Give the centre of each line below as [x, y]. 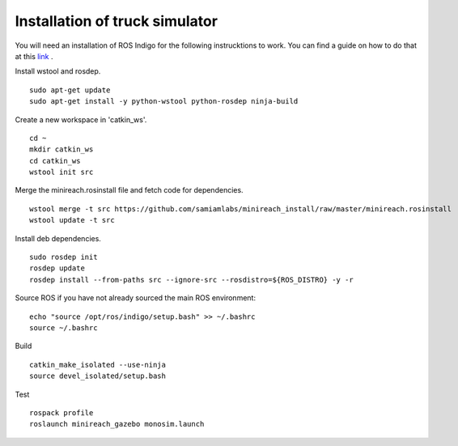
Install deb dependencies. [58, 238]
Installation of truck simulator [117, 21]
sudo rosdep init [64, 257]
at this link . [34, 56]
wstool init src [61, 172]
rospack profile [61, 412]
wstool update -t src [72, 220]
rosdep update [57, 268]
